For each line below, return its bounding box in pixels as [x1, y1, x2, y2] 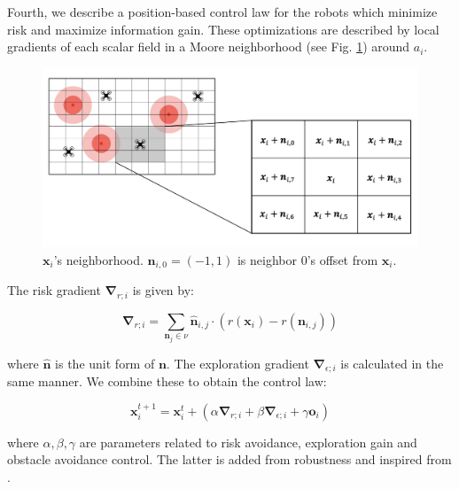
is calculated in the [340, 353, 444, 372]
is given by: [132, 281, 194, 299]
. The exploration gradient [166, 353, 309, 372]
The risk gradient [7, 281, 101, 299]
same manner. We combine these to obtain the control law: [7, 372, 327, 391]
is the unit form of [55, 353, 155, 372]
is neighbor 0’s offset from [237, 250, 378, 268]
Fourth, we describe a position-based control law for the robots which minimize [7, 3, 438, 20]
